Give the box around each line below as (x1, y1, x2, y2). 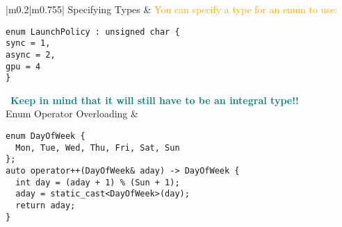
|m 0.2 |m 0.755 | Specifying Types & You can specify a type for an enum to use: (6, 2, 338, 16)
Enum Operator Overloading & (6, 106, 138, 121)
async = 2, (6, 49, 56, 60)
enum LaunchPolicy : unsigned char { (6, 26, 180, 37)
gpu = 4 (6, 61, 41, 72)
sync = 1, (6, 38, 51, 49)
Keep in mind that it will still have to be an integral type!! (10, 92, 299, 107)
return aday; (15, 201, 76, 210)
